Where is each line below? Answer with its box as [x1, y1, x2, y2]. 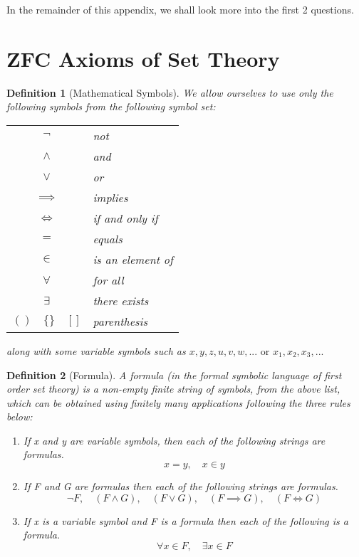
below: [6, 409, 33, 424]
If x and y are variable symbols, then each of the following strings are [23, 433, 326, 447]
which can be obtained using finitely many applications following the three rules [6, 395, 350, 410]
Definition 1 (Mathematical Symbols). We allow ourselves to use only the [6, 85, 333, 100]
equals [93, 230, 123, 247]
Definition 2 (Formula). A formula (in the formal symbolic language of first [6, 367, 342, 382]
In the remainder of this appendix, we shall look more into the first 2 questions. [6, 2, 354, 16]
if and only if [93, 209, 158, 226]
